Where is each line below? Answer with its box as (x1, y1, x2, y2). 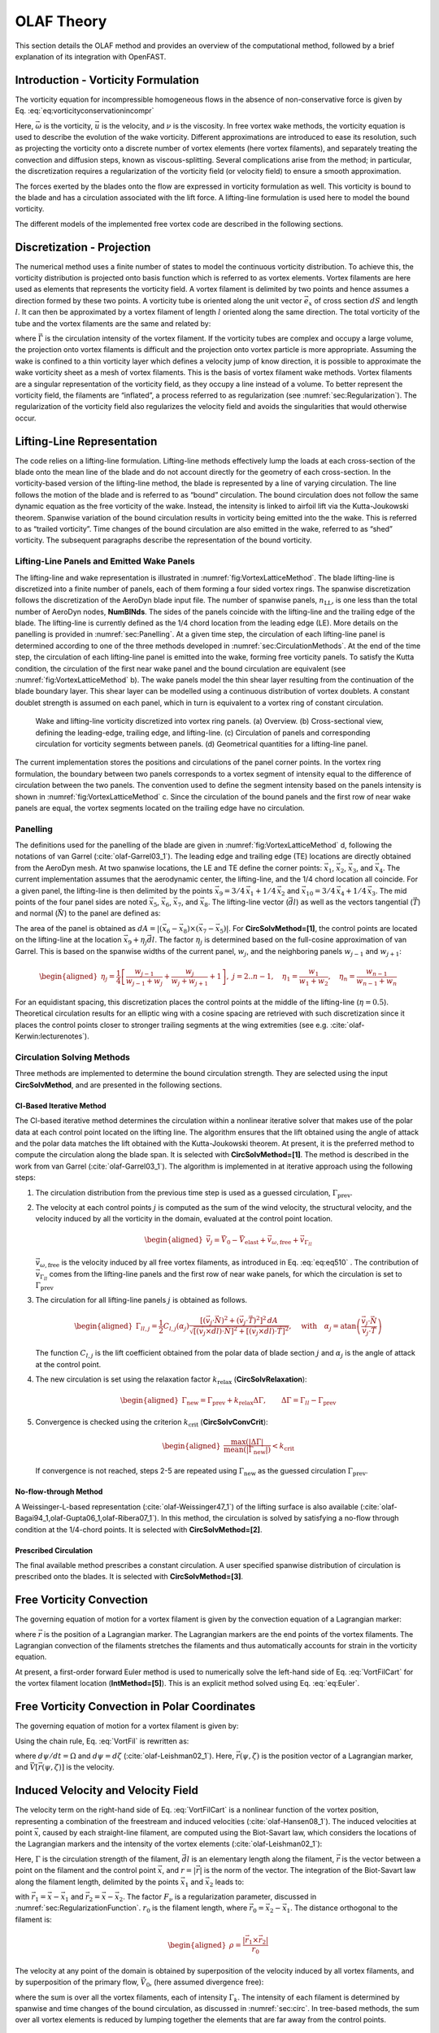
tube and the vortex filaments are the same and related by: (15, 318, 211, 329)
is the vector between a (341, 1854, 421, 1864)
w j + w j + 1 (171, 976, 209, 987)
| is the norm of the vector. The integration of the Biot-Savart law (199, 1865, 416, 1875)
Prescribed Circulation (15, 1545, 93, 1555)
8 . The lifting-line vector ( (204, 897, 289, 908)
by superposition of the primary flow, (15, 1977, 139, 1987)
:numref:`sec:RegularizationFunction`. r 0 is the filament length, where (15, 1903, 248, 1915)
